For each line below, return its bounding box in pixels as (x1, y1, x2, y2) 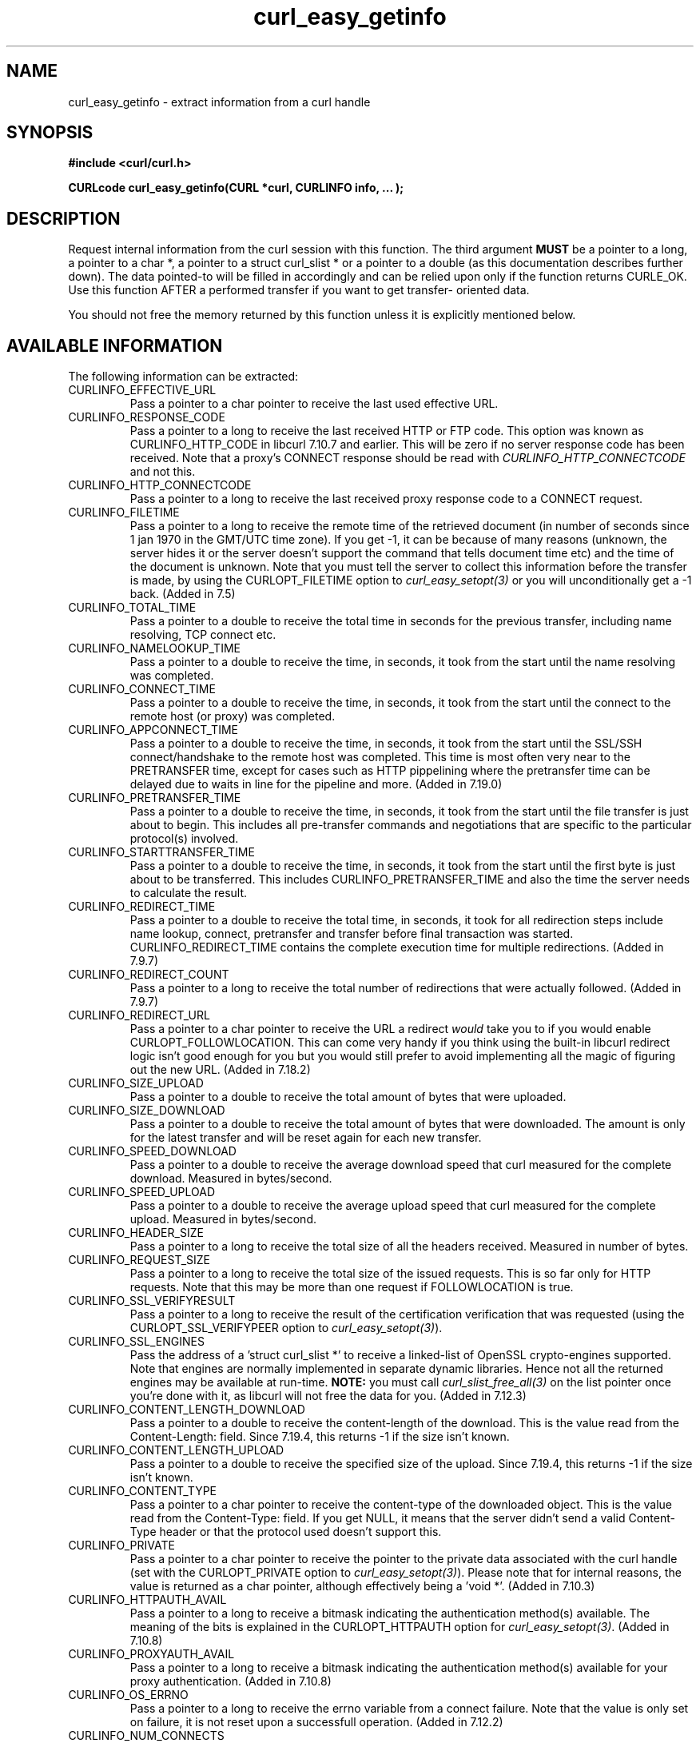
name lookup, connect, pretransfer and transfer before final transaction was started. (129, 927, 574, 941)
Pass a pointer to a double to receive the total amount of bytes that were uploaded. (129, 1090, 567, 1104)
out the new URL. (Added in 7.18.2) (129, 1063, 311, 1077)
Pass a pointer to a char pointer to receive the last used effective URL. (129, 397, 499, 411)
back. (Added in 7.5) (129, 587, 236, 601)
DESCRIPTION (6, 208, 121, 229)
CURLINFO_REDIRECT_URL (68, 1008, 210, 1023)
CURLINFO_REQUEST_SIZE (68, 1253, 211, 1267)
